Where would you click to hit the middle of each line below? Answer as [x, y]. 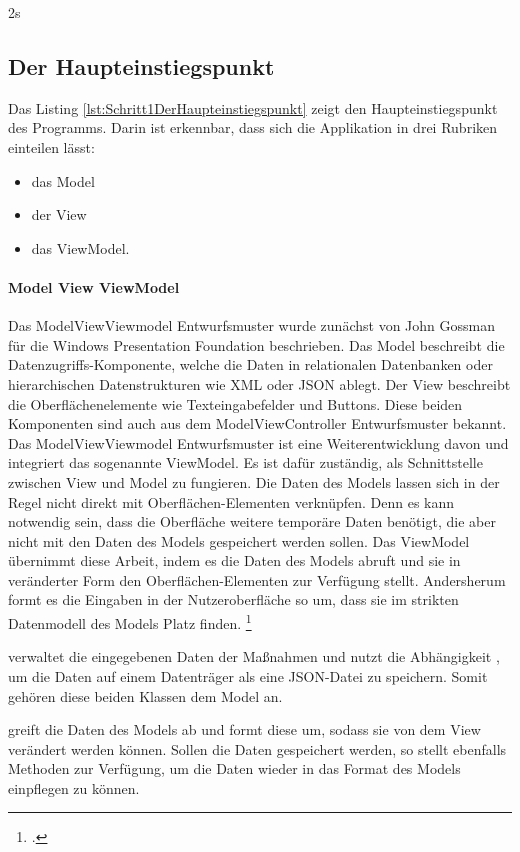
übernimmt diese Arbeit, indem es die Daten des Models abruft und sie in [234, 560]
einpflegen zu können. [74, 787]
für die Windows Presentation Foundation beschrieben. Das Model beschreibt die [256, 344]
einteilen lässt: [51, 146]
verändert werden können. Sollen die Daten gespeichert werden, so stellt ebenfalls [257, 748]
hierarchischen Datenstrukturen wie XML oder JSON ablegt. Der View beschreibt [259, 383]
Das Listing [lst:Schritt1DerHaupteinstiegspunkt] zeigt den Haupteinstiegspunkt [253, 107]
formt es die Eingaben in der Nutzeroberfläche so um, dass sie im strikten [233, 599]
